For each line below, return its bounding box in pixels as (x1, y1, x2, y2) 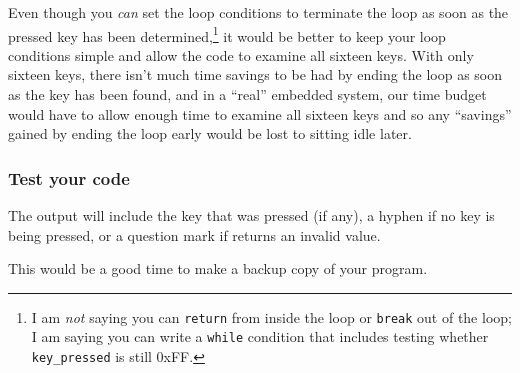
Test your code (8, 165, 130, 190)
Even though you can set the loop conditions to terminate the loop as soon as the (8, 2, 509, 22)
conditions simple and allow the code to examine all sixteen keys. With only (8, 44, 474, 65)
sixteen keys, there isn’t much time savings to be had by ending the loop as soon (8, 64, 503, 85)
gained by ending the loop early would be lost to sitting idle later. (8, 123, 412, 144)
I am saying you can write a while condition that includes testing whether (31, 326, 489, 347)
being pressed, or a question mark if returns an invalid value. (8, 224, 381, 245)
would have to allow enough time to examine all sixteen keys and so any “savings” (8, 103, 512, 124)
